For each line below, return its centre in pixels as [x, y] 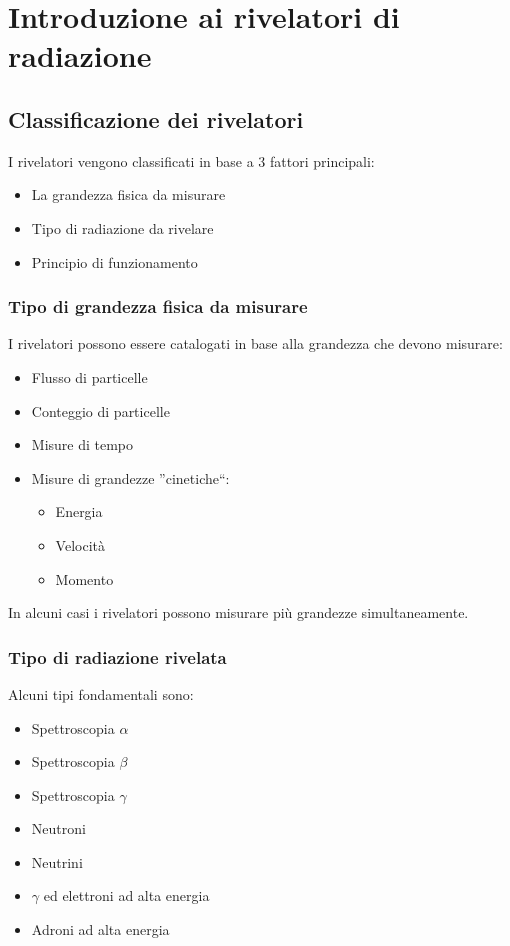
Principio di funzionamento [114, 261]
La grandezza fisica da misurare [128, 194]
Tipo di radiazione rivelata [117, 656]
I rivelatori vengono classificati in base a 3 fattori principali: [191, 160]
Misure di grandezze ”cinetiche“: [130, 477]
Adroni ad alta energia [100, 929]
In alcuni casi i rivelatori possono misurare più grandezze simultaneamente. [238, 612]
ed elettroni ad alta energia [126, 895]
